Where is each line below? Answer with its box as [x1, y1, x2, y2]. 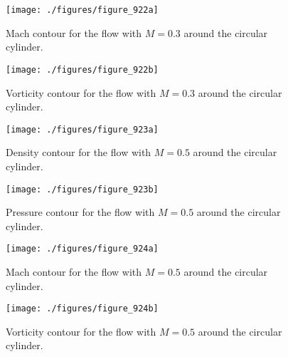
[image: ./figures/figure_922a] [6, 5, 159, 15]
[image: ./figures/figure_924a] [6, 244, 159, 254]
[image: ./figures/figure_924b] [6, 304, 159, 314]
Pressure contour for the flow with [6, 205, 155, 219]
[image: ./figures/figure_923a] [6, 124, 159, 135]
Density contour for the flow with [6, 145, 151, 160]
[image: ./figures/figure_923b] [6, 184, 159, 195]
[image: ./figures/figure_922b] [6, 64, 159, 75]
